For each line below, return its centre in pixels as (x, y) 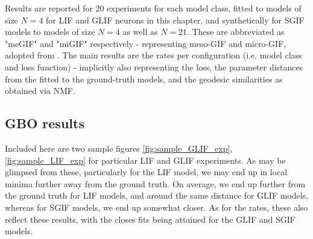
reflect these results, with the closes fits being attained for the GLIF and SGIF (150, 219)
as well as (140, 32)
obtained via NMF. (40, 91)
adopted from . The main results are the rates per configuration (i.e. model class (153, 55)
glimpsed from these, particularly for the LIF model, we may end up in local (146, 172)
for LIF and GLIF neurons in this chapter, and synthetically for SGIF (175, 20)
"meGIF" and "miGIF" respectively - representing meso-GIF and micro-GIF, (146, 43)
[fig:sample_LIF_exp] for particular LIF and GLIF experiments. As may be (145, 160)
